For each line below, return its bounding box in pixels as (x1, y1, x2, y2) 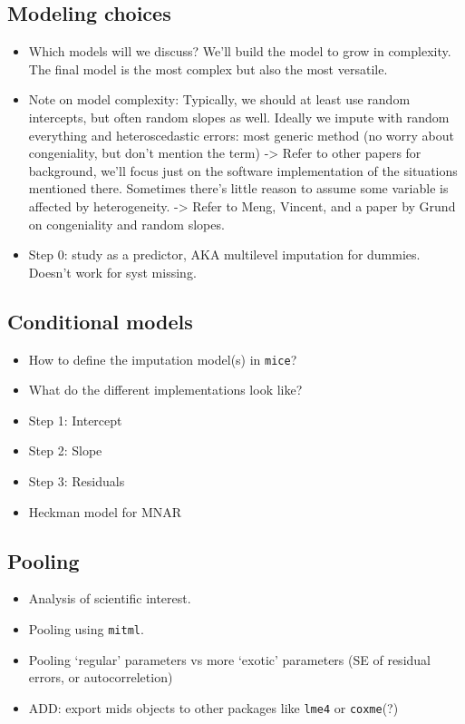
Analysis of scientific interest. (28, 589, 191, 608)
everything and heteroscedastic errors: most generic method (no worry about (28, 125, 455, 144)
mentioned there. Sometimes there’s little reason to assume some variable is (28, 179, 449, 198)
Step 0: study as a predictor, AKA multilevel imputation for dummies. (28, 245, 421, 264)
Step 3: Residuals (28, 471, 125, 490)
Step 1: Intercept (28, 410, 122, 429)
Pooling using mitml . (28, 619, 144, 638)
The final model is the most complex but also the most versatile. (28, 59, 388, 78)
